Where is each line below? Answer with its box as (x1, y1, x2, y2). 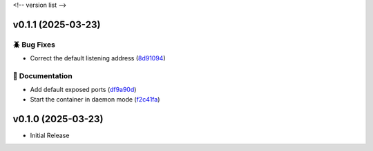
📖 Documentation (12, 71, 73, 80)
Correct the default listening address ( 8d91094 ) (30, 54, 166, 62)
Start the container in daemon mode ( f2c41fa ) (30, 95, 160, 103)
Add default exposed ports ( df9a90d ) (30, 86, 137, 94)
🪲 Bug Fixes (12, 40, 55, 49)
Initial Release (30, 131, 70, 139)
